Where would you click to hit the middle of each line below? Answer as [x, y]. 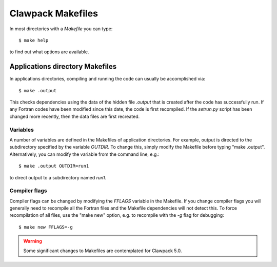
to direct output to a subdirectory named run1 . [58, 177]
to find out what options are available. [49, 52]
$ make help [34, 40]
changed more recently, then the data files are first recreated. [75, 116]
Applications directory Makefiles [63, 67]
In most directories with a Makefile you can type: [61, 29]
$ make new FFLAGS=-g [46, 227]
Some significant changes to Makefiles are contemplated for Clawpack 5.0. [103, 251]
